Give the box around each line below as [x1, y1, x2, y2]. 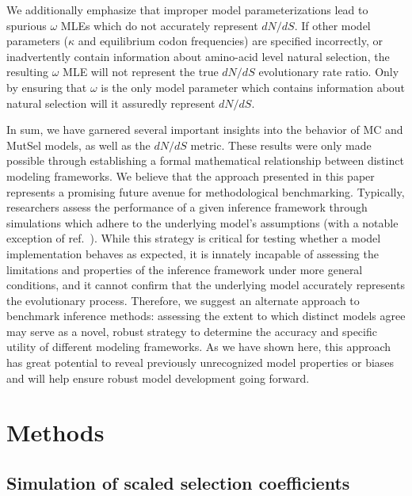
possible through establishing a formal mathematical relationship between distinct [6, 152, 404, 169]
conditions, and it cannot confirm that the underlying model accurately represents [6, 277, 405, 293]
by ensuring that [6, 78, 87, 95]
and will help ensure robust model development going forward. [6, 369, 310, 386]
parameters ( [6, 32, 68, 49]
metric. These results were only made [190, 136, 372, 153]
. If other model [294, 17, 371, 33]
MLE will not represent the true [63, 63, 219, 80]
